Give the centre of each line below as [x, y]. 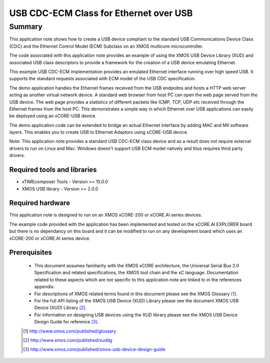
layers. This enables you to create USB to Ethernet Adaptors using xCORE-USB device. [99, 132]
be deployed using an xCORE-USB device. [53, 116]
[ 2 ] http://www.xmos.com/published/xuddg [68, 340]
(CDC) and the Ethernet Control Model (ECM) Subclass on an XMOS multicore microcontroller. [106, 46]
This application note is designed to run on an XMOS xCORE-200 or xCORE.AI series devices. [106, 215]
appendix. [44, 287]
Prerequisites [30, 252]
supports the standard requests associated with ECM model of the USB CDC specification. [102, 79]
